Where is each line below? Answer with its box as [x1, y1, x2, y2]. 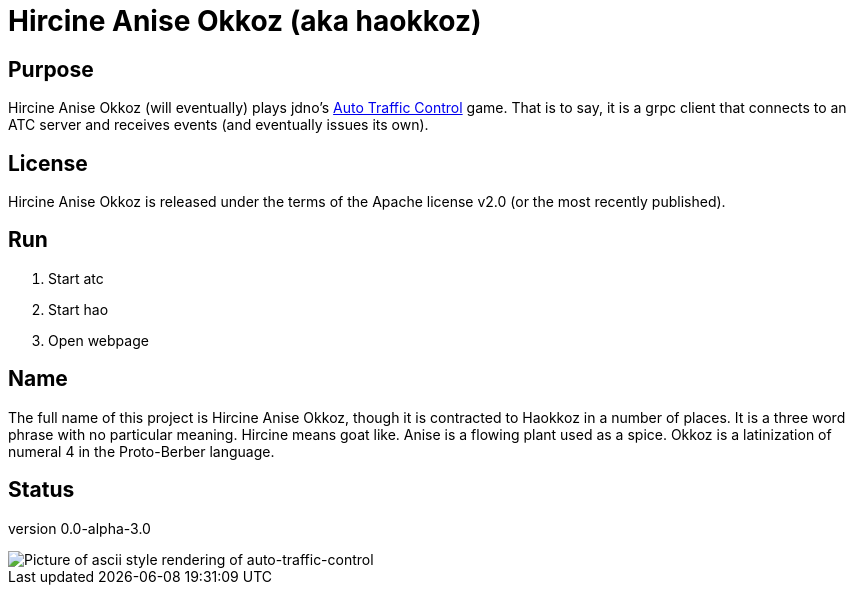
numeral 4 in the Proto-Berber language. [8, 442, 275, 460]
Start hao [48, 300, 109, 318]
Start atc [48, 269, 104, 287]
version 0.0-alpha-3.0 [8, 519, 151, 537]
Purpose [8, 56, 94, 82]
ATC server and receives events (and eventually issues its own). [8, 116, 429, 134]
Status [8, 477, 75, 503]
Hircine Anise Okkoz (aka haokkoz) [8, 4, 482, 38]
